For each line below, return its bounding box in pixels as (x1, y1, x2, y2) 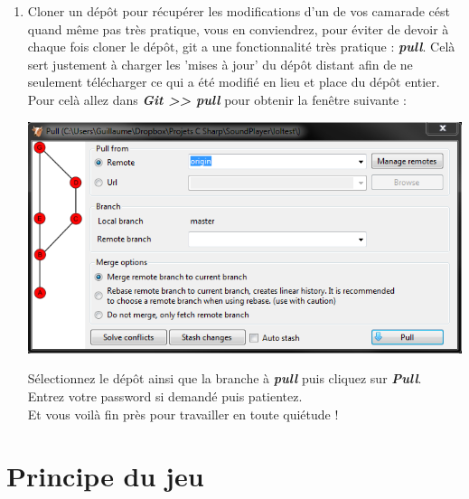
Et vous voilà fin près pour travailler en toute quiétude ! (27, 404, 339, 423)
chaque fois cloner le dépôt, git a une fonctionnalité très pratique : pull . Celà (27, 37, 455, 56)
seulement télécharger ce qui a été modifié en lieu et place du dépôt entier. (27, 72, 440, 91)
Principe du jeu (6, 457, 204, 494)
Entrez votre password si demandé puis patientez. (27, 387, 303, 406)
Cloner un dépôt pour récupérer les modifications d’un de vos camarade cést (27, 2, 451, 20)
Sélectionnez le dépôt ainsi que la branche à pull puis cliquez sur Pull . (27, 369, 422, 388)
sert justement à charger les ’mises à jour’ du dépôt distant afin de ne (27, 54, 413, 73)
